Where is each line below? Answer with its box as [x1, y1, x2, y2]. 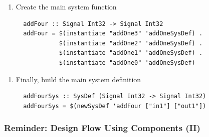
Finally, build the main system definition [16, 74, 141, 84]
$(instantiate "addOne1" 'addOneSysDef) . [59, 49, 203, 57]
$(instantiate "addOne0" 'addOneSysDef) [59, 59, 195, 66]
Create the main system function [16, 1, 117, 11]
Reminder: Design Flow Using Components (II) [4, 122, 200, 134]
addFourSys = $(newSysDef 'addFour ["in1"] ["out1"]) [23, 102, 206, 110]
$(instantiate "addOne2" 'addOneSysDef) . [59, 39, 203, 47]
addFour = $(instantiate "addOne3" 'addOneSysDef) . [23, 30, 203, 37]
